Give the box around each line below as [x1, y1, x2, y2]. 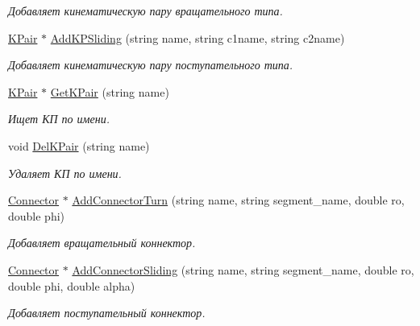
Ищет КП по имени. [8, 110, 110, 127]
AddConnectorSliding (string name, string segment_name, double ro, [72, 261, 414, 278]
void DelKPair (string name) [8, 137, 150, 154]
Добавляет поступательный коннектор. [8, 304, 206, 321]
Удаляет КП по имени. [8, 164, 122, 181]
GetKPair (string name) [50, 83, 169, 100]
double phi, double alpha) [8, 277, 135, 294]
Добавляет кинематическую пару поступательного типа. [8, 56, 293, 73]
